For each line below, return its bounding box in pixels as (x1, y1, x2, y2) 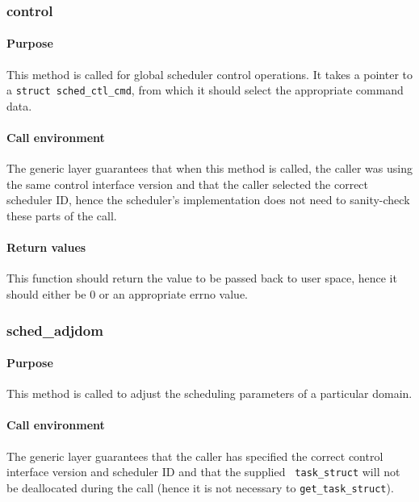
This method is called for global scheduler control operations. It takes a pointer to (6, 65, 413, 82)
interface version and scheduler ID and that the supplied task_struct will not (6, 463, 400, 480)
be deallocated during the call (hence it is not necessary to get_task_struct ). (6, 479, 394, 496)
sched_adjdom (6, 320, 103, 340)
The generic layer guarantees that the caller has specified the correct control (6, 447, 383, 464)
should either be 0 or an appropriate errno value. (6, 286, 249, 303)
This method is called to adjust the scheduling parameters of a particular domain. (6, 385, 413, 402)
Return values (6, 239, 86, 256)
